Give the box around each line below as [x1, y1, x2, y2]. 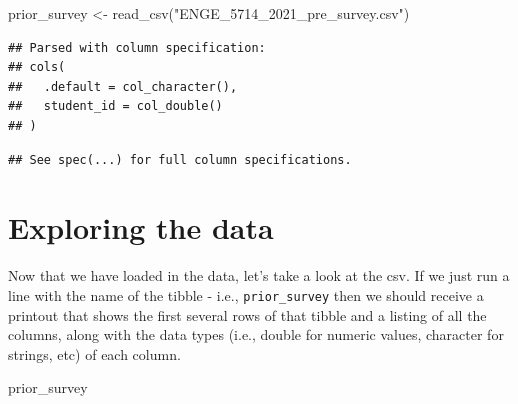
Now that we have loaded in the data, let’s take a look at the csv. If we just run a [8, 265, 510, 286]
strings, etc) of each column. [8, 343, 181, 364]
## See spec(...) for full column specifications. [8, 152, 352, 167]
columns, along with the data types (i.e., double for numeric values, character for [8, 324, 504, 345]
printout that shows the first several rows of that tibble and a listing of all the [8, 304, 487, 325]
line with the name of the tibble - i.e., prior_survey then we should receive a [8, 284, 484, 305]
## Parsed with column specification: [8, 40, 266, 55]
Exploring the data [8, 207, 274, 248]
